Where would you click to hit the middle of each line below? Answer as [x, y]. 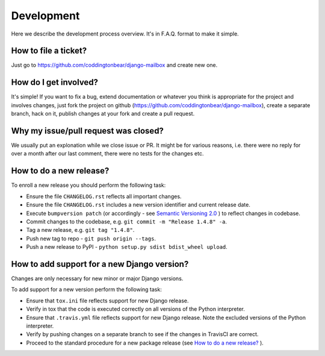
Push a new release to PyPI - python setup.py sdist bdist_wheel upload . [127, 247]
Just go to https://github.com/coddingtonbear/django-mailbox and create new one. [114, 65]
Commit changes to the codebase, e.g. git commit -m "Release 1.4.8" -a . [127, 221]
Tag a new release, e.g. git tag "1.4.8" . [80, 230]
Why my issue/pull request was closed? [87, 130]
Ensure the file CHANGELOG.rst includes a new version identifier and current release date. [138, 205]
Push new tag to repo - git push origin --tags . [91, 239]
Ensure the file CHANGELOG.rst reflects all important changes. [104, 196]
